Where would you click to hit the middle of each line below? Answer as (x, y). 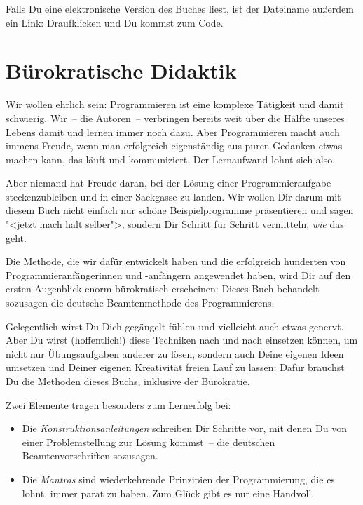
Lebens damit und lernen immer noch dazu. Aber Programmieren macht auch (173, 132)
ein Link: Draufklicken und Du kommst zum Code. (115, 22)
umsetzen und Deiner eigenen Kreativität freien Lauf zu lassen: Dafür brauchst (175, 367)
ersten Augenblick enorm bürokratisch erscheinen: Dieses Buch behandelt (163, 289)
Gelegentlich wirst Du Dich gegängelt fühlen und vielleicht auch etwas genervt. (175, 326)
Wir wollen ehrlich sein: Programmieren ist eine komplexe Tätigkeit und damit (175, 104)
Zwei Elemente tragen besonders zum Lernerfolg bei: (118, 404)
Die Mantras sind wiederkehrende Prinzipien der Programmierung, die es (178, 479)
